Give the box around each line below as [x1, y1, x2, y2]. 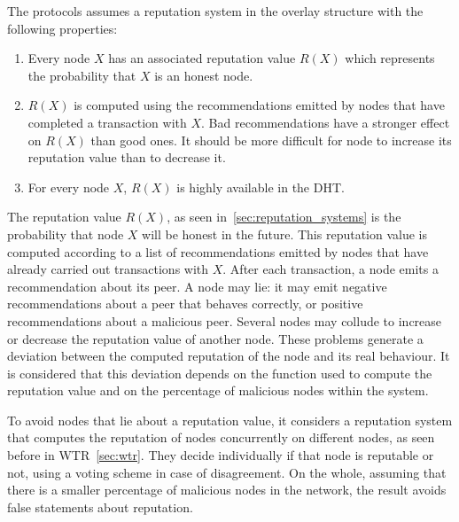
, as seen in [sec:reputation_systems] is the [167, 207, 401, 226]
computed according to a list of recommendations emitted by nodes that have [7, 242, 429, 261]
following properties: [7, 19, 118, 37]
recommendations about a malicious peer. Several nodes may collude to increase [7, 311, 442, 330]
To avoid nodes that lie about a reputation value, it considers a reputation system [7, 410, 453, 429]
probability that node [7, 224, 124, 243]
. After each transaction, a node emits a [222, 260, 439, 278]
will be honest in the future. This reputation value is [142, 224, 428, 243]
